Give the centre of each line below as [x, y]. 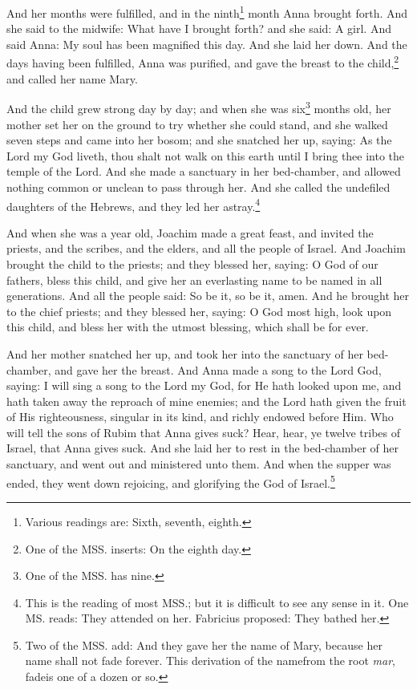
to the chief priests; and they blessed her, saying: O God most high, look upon [199, 311]
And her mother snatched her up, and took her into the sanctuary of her [185, 353]
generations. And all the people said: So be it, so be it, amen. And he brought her [208, 296]
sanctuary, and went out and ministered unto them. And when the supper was [199, 464]
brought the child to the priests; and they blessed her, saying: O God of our [192, 263]
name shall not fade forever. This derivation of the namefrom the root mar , [211, 661]
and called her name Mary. [72, 78]
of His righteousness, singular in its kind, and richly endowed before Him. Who [200, 417]
